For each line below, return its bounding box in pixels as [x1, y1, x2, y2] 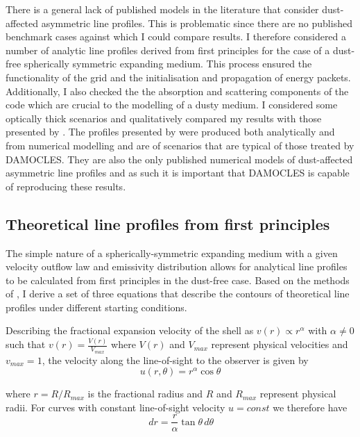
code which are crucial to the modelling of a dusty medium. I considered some [6, 97, 338, 112]
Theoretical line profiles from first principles [6, 213, 330, 234]
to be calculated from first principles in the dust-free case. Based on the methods [6, 272, 350, 287]
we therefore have [273, 399, 348, 414]
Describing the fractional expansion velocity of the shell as [6, 323, 254, 338]
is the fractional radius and [87, 386, 203, 401]
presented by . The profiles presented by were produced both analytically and [6, 124, 335, 139]
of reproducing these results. [6, 179, 126, 193]
